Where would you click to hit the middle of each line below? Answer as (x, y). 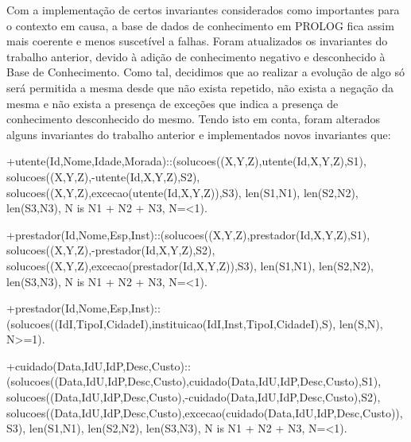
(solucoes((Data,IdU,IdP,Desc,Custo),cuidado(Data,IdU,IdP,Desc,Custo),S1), (194, 381)
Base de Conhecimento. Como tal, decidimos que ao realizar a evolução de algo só (205, 72)
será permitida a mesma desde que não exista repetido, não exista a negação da (200, 87)
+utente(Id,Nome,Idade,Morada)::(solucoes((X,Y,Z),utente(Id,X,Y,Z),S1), (186, 161)
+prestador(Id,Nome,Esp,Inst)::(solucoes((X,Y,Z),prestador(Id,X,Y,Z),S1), (188, 234)
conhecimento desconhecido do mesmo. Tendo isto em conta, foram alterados (194, 119)
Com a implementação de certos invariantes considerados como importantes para (203, 10)
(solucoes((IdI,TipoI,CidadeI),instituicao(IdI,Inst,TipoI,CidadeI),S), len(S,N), (195, 323)
